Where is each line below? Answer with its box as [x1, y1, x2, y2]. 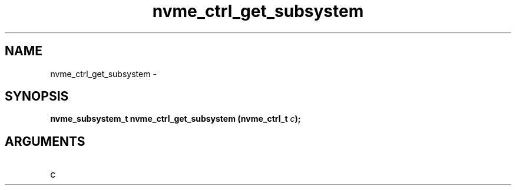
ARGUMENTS [5, 134, 85, 149]
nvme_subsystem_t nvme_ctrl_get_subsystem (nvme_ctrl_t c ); [50, 114, 301, 124]
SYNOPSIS [5, 89, 69, 104]
